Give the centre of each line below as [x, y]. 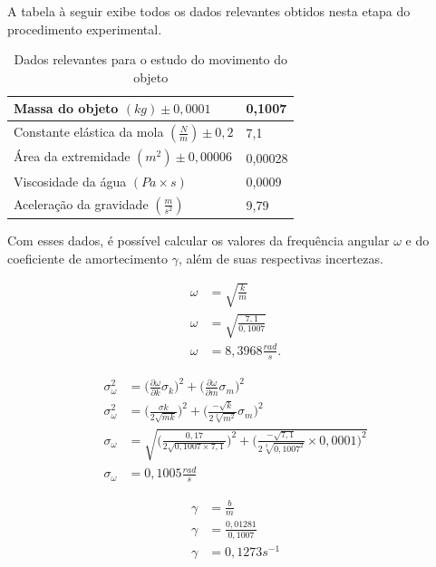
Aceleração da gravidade [81, 203]
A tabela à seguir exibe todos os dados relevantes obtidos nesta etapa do [209, 11]
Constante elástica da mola [89, 132]
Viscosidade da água [70, 181]
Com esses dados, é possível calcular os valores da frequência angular [199, 240]
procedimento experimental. [85, 29]
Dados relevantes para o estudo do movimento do [150, 59]
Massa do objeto [66, 108]
